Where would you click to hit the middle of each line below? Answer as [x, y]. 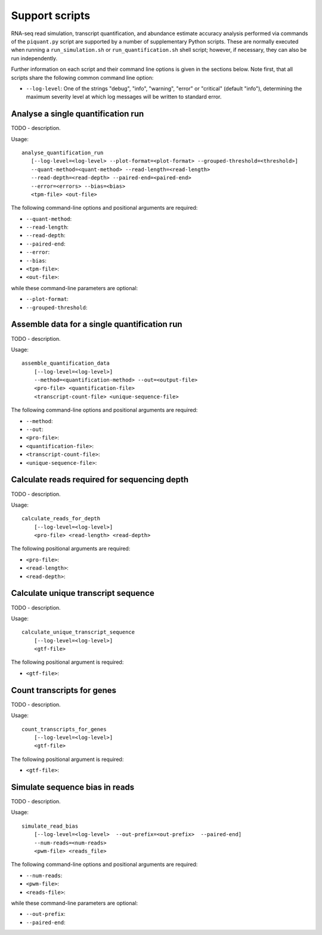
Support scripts [51, 15]
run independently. [34, 58]
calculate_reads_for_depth [61, 519]
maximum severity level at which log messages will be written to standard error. [124, 97]
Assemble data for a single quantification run [97, 324]
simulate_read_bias [50, 826]
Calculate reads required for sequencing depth [100, 480]
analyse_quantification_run [63, 153]
